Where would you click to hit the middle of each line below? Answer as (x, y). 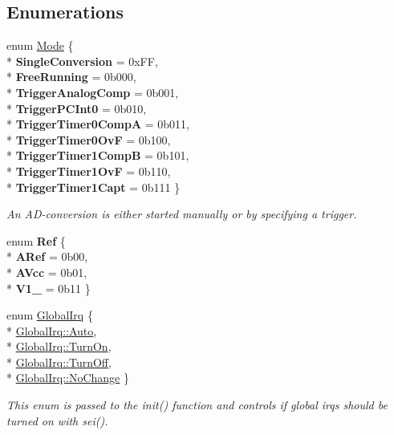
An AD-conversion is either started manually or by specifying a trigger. (182, 214)
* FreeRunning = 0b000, (71, 77)
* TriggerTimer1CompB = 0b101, (98, 155)
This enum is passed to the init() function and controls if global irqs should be (197, 405)
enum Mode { (40, 45)
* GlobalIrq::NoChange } (68, 378)
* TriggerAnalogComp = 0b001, (93, 92)
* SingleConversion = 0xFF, (82, 61)
